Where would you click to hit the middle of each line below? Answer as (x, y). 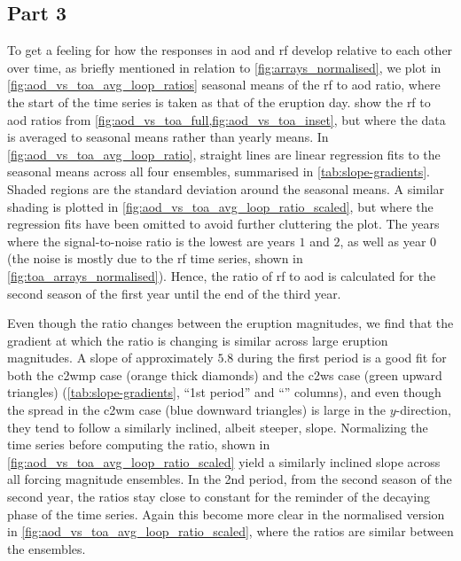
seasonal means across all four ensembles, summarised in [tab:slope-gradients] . (219, 171)
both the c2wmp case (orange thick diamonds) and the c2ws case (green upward (225, 374)
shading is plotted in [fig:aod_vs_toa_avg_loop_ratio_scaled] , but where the (220, 206)
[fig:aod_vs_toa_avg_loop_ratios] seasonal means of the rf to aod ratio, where (224, 85)
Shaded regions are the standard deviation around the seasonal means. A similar (226, 188)
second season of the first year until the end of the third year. (174, 293)
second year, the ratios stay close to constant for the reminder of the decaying (219, 497)
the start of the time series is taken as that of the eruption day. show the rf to (219, 101)
